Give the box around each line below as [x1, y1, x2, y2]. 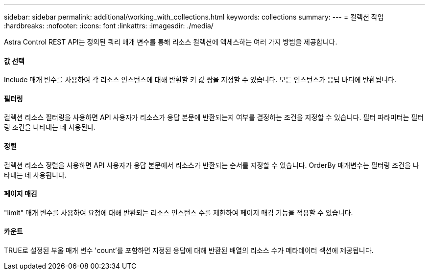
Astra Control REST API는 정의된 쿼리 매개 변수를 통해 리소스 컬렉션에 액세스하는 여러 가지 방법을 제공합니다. [4, 38, 337, 46]
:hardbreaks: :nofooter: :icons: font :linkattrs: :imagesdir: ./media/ [4, 22, 214, 30]
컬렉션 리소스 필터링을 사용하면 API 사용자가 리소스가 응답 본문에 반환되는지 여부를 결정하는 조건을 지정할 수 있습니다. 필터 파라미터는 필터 [4, 113, 424, 122]
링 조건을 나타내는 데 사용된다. [4, 123, 96, 132]
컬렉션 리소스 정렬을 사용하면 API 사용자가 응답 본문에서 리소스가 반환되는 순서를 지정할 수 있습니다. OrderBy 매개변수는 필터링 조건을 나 [4, 160, 419, 169]
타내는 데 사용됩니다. [4, 170, 67, 179]
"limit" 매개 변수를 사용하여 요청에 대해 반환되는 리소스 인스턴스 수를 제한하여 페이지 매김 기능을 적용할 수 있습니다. [4, 208, 353, 217]
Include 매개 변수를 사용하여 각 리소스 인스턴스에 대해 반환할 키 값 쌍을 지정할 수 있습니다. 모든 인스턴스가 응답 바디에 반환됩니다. [4, 75, 397, 84]
